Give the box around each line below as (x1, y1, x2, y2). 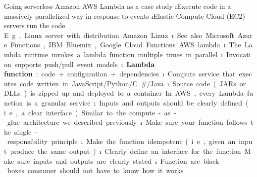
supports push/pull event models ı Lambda (14, 59, 154, 69)
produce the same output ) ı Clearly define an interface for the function (10, 145, 241, 156)
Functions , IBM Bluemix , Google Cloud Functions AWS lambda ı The (10, 39, 241, 50)
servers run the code (4, 20, 65, 31)
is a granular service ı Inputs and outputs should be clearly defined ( (26, 97, 249, 107)
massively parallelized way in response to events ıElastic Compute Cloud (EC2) (4, 10, 246, 21)
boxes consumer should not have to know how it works (7, 165, 184, 176)
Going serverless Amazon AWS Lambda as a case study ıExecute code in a (4, 1, 231, 11)
